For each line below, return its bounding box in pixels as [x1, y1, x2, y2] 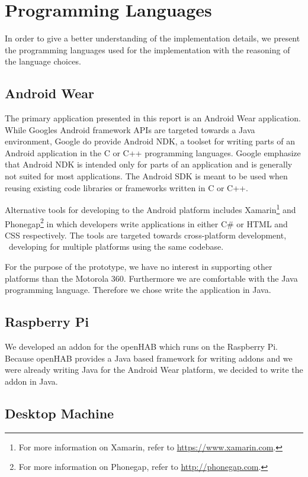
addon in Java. [5, 375, 58, 387]
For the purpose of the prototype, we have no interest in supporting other [5, 260, 272, 272]
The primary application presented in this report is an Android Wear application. [5, 112, 301, 124]
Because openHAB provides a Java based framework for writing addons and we [5, 352, 293, 364]
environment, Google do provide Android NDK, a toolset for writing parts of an [5, 135, 295, 147]
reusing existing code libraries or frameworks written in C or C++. [5, 181, 248, 194]
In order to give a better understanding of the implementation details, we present [5, 32, 300, 44]
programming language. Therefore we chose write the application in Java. [5, 283, 271, 296]
